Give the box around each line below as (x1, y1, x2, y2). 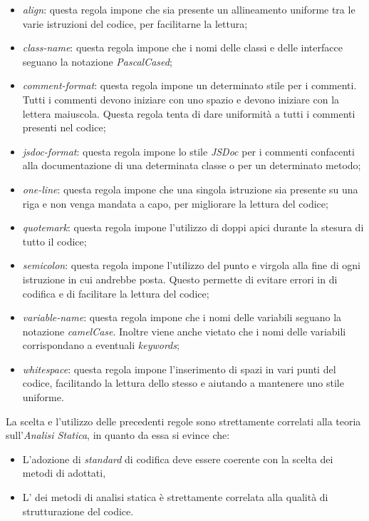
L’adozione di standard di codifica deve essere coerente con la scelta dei (22, 451, 333, 466)
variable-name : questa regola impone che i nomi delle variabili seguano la (22, 310, 342, 325)
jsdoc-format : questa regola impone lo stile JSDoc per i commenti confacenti (22, 143, 355, 158)
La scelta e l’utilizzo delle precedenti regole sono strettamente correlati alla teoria (6, 413, 361, 428)
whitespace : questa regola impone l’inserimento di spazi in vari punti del (22, 361, 336, 376)
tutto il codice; (22, 233, 87, 248)
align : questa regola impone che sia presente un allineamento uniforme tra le (22, 2, 355, 16)
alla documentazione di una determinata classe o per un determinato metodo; (22, 158, 361, 173)
